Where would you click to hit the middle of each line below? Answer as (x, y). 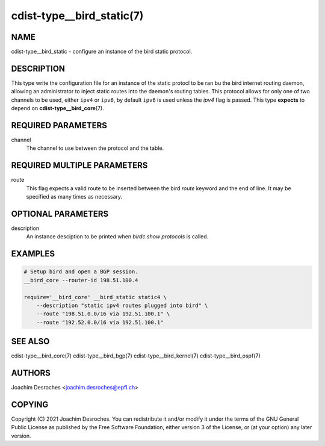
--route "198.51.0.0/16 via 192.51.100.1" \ (103, 314)
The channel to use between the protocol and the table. (95, 148)
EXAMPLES (33, 254)
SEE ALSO (30, 342)
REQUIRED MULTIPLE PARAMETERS (79, 166)
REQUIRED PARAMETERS (59, 125)
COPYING (30, 404)
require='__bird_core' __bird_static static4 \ (95, 297)
